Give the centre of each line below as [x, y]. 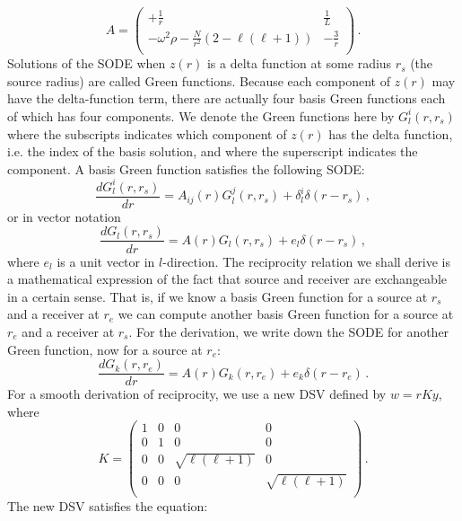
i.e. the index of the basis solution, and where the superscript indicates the [213, 151]
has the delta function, [391, 133]
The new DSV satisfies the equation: [108, 505]
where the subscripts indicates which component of [147, 133]
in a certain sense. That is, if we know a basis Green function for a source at [218, 296]
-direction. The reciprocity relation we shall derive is [307, 261]
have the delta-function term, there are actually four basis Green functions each [227, 98]
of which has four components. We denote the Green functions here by [201, 115]
